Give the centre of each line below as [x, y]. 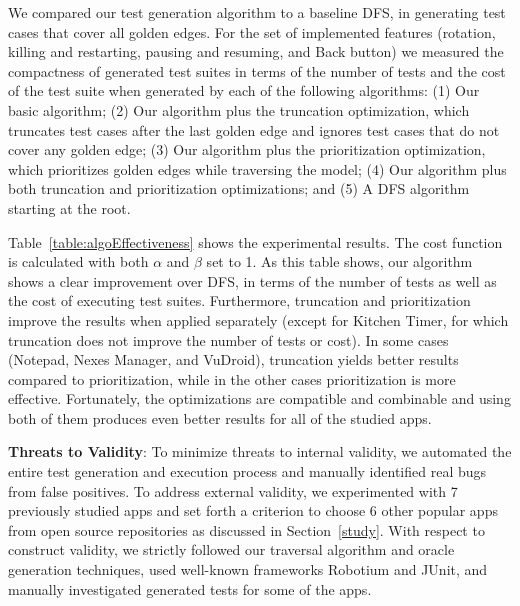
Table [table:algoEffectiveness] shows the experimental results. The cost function [255, 241]
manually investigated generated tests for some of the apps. [190, 588]
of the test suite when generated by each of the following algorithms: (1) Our [244, 90]
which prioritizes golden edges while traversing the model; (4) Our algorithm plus [257, 168]
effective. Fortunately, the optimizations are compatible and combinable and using [259, 398]
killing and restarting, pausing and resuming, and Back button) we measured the [256, 51]
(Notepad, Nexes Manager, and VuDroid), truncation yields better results [233, 359]
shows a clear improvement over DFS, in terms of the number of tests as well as [252, 280]
